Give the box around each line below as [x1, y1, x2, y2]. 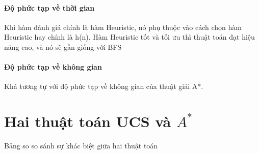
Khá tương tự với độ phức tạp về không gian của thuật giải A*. [4, 81, 203, 91]
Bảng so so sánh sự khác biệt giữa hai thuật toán [4, 140, 158, 151]
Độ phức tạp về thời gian [4, 2, 95, 13]
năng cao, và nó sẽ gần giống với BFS [4, 41, 122, 52]
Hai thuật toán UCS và [4, 111, 171, 132]
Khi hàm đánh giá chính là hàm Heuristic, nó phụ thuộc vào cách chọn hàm [4, 21, 242, 32]
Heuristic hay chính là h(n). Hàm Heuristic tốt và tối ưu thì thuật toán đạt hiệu [4, 32, 255, 42]
